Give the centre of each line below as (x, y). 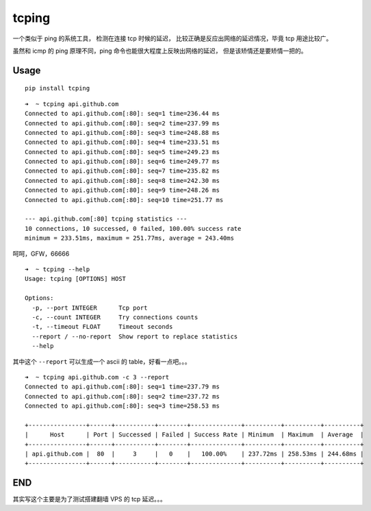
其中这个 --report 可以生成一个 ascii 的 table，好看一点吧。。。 (102, 361)
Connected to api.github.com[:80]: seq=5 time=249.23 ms (123, 152)
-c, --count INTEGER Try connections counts (115, 317)
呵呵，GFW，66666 (41, 253)
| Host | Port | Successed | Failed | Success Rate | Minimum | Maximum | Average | (194, 435)
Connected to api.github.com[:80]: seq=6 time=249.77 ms (123, 162)
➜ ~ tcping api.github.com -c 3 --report (97, 377)
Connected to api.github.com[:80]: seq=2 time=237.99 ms (123, 123)
